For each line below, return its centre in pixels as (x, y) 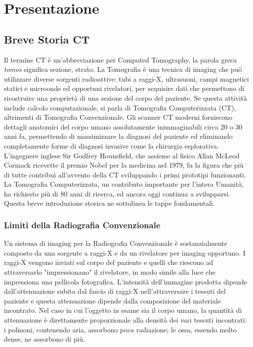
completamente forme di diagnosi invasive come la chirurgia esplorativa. (112, 145)
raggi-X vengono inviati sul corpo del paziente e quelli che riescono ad (109, 262)
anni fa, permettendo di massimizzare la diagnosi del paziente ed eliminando (118, 136)
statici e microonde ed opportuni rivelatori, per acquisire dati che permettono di (124, 88)
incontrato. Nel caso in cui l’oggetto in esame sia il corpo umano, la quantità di (123, 310)
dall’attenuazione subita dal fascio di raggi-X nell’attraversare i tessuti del (115, 291)
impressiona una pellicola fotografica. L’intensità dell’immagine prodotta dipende (126, 281)
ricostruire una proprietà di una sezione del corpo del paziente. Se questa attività (126, 98)
